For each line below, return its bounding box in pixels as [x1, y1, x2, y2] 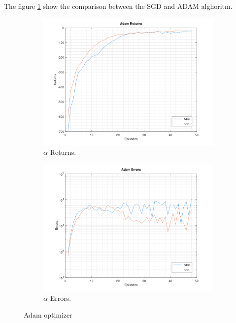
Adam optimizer [24, 309, 72, 320]
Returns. [50, 147, 76, 157]
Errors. [50, 293, 71, 303]
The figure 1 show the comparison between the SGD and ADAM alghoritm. [4, 1, 233, 11]
